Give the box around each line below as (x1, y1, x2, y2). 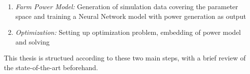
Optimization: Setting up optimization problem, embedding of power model (15, 27, 241, 37)
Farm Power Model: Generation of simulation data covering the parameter (15, 1, 238, 11)
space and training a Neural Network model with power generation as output (15, 11, 246, 21)
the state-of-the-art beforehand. (4, 62, 98, 72)
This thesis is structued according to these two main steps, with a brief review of (4, 53, 246, 63)
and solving (15, 36, 50, 46)
